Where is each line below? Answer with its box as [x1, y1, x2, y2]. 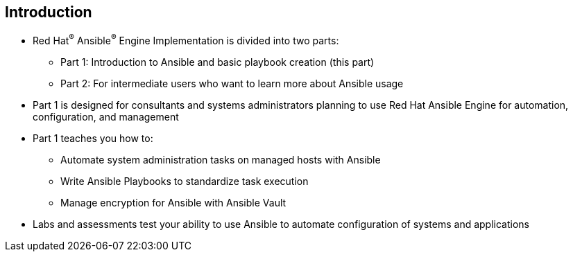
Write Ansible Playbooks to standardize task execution [60, 175, 309, 188]
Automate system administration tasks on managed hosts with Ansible [60, 154, 381, 166]
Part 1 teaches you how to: [33, 132, 153, 145]
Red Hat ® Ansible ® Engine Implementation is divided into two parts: [33, 33, 339, 47]
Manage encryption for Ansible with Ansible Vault [60, 197, 286, 209]
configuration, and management [33, 111, 179, 123]
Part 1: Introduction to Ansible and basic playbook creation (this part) [60, 56, 375, 69]
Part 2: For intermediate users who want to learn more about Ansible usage [60, 78, 404, 90]
